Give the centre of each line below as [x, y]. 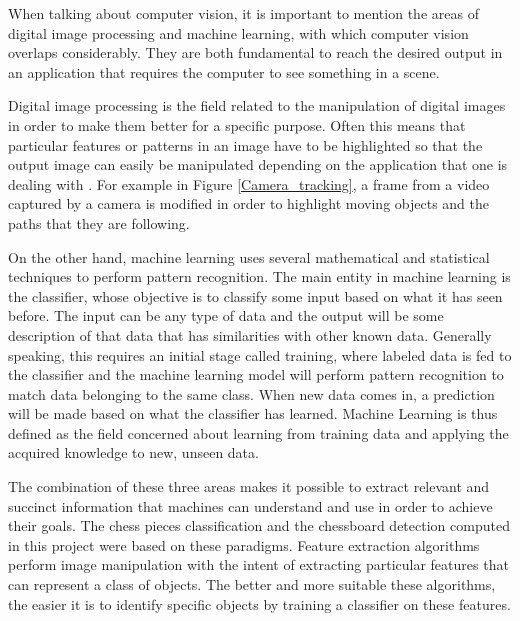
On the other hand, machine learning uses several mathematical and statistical [249, 256]
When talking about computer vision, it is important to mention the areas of [243, 13]
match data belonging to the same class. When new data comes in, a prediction [251, 393]
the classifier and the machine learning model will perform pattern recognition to [256, 374]
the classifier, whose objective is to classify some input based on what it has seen [255, 295]
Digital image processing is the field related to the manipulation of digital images [257, 105]
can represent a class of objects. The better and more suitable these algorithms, [252, 584]
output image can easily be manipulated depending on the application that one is [258, 164]
